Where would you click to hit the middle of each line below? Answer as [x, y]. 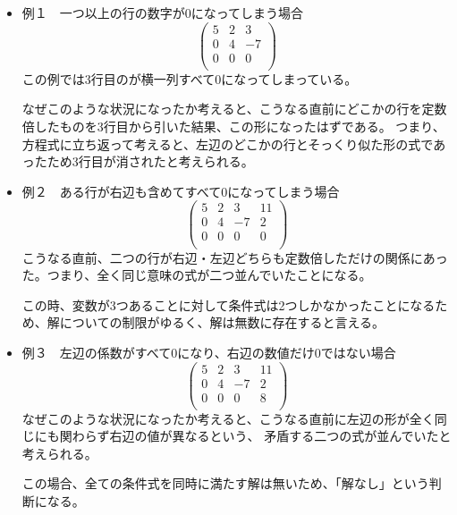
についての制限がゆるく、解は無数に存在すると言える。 [222, 322]
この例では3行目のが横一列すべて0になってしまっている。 [190, 78]
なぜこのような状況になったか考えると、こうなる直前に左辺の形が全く [228, 418]
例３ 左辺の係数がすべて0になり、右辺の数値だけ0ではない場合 [209, 352]
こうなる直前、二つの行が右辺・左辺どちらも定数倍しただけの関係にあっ [235, 257]
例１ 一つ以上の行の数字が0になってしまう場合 [163, 13]
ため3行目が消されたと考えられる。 [150, 161]
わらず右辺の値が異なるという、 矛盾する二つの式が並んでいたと [262, 436]
